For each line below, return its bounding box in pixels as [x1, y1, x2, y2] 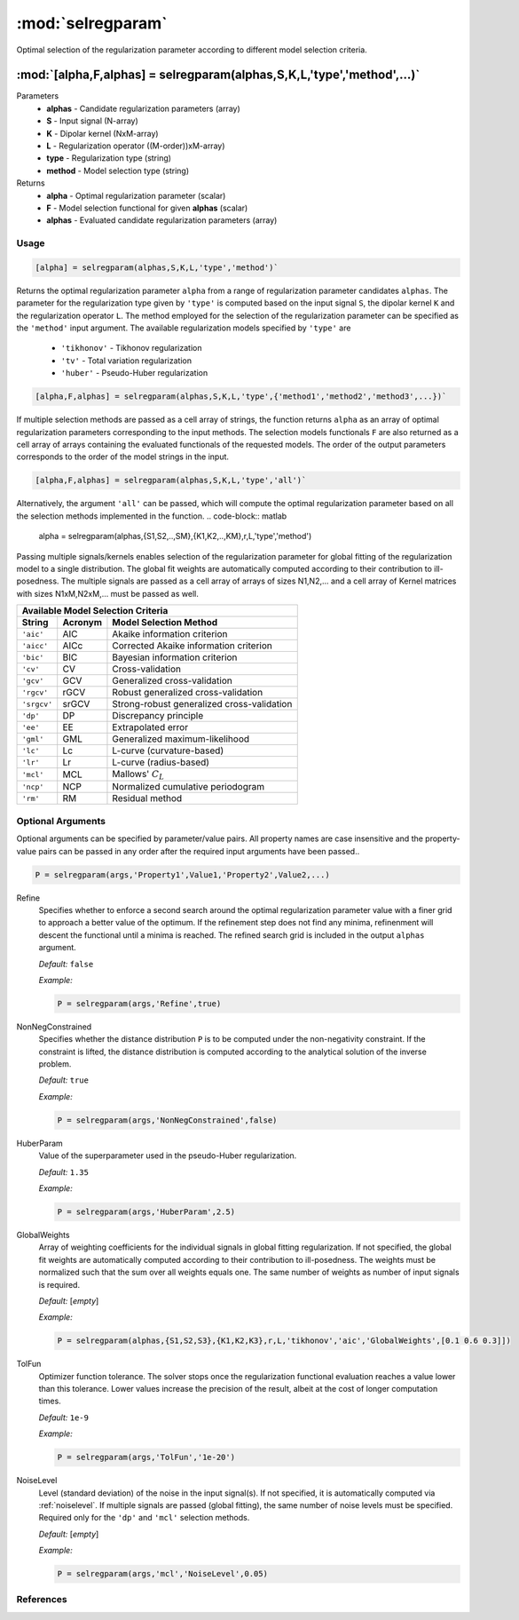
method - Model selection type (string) [46, 165, 190, 176]
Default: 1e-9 [38, 1412, 89, 1423]
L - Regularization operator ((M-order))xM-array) [46, 140, 225, 151]
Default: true [38, 1075, 89, 1085]
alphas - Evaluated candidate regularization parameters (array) [46, 215, 278, 226]
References [16, 1593, 67, 1606]
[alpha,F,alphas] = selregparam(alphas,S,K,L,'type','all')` [35, 475, 307, 486]
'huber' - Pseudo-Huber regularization [60, 368, 208, 378]
